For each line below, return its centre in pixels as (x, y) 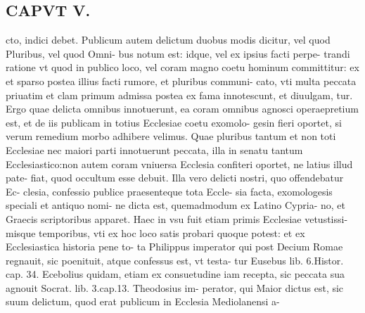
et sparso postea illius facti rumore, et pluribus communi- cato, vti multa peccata (181, 81)
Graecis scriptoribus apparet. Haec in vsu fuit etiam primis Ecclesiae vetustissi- (177, 218)
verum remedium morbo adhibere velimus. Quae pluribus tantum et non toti (171, 136)
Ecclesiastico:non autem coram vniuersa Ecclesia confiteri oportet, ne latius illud (179, 164)
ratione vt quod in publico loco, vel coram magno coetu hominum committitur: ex (182, 67)
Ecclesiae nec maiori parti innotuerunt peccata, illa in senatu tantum (154, 149)
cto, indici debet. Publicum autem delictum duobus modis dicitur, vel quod (168, 40)
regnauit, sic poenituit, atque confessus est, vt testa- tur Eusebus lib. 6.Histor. (175, 260)
